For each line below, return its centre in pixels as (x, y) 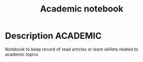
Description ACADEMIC (54, 36)
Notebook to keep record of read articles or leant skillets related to (72, 49)
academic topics (22, 54)
